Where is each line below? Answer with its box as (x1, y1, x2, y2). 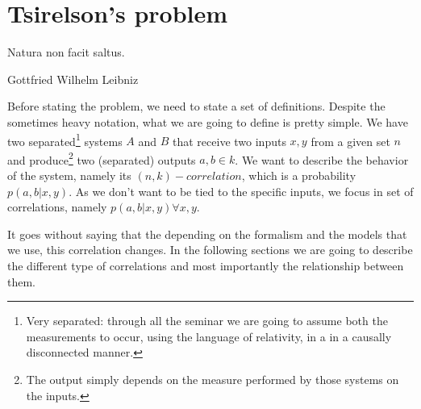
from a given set (311, 132, 390, 149)
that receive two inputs (173, 132, 286, 149)
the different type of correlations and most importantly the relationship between (7, 257, 404, 273)
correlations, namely (7, 198, 107, 215)
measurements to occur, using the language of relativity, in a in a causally (26, 328, 392, 344)
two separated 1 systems (7, 130, 123, 149)
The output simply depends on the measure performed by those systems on (26, 370, 399, 387)
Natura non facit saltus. (7, 44, 125, 61)
